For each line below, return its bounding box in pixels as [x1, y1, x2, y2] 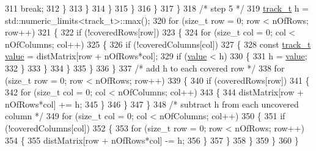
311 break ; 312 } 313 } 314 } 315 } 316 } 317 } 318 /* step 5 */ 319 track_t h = [5, 2, 309, 14]
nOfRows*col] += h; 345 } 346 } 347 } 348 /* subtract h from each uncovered [5, 97, 299, 110]
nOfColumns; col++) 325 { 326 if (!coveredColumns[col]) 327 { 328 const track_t [5, 37, 311, 50]
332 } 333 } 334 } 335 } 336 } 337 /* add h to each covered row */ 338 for [5, 61, 285, 74]
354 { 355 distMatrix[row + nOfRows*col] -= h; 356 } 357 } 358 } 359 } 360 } [5, 133, 299, 146]
